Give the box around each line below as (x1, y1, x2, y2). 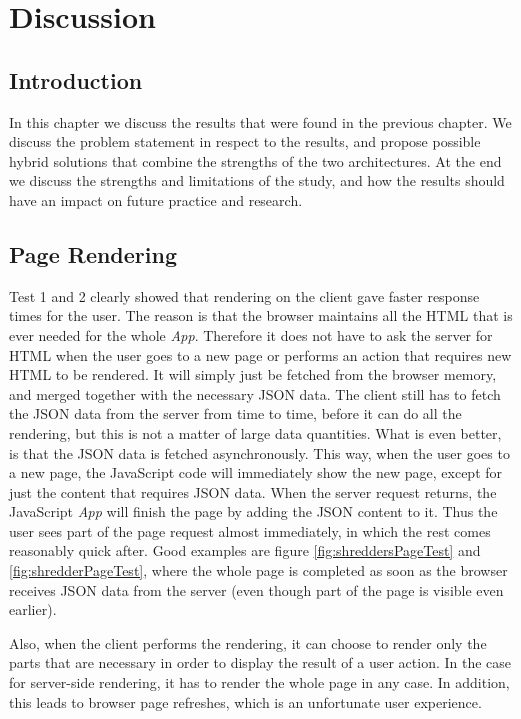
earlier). (9, 599, 57, 620)
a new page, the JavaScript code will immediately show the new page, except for (9, 462, 503, 483)
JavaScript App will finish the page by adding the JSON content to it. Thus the (9, 501, 498, 522)
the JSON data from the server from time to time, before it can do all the (9, 403, 462, 424)
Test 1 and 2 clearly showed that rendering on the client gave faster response (9, 285, 480, 306)
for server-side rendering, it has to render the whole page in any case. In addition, (9, 672, 510, 693)
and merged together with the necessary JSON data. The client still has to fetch (9, 383, 501, 404)
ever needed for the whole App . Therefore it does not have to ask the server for (9, 324, 493, 345)
